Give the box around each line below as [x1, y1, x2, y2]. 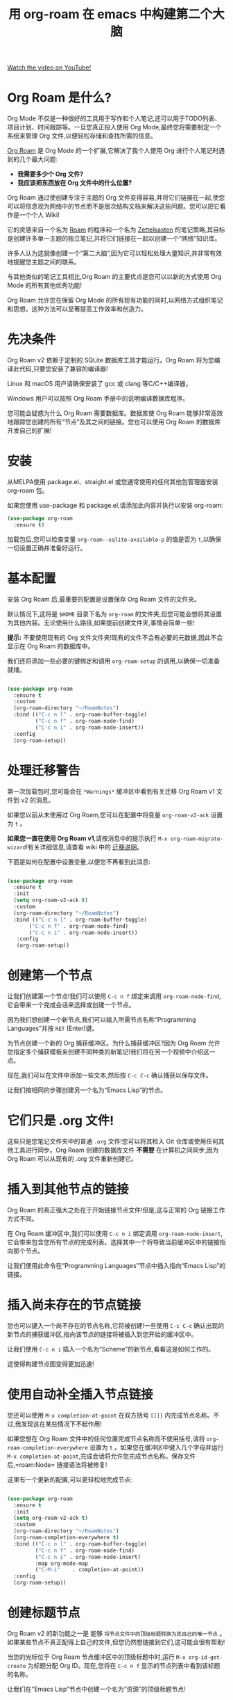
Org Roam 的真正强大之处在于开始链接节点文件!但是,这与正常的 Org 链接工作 [7, 1205, 225, 1214]
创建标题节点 [7, 1605, 81, 1621]
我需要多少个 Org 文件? [17, 170, 84, 178]
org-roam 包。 [7, 486, 49, 495]
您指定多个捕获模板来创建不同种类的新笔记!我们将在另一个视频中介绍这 [7, 1048, 210, 1056]
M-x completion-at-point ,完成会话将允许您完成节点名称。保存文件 [7, 1452, 196, 1460]
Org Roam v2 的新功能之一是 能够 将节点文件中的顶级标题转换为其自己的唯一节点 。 [7, 1629, 226, 1637]
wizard [7, 844, 26, 851]
